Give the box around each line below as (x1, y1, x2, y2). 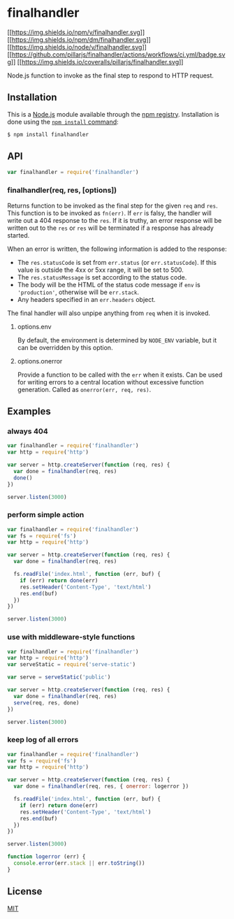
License (7, 885, 43, 897)
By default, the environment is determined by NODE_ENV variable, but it (17, 335, 217, 344)
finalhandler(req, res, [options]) (7, 185, 117, 195)
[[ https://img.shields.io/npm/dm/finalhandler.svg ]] (7, 35, 152, 43)
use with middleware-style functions (7, 632, 136, 642)
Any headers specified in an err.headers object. (17, 295, 156, 303)
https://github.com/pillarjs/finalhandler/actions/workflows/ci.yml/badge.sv (11, 50, 226, 59)
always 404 (7, 426, 49, 436)
